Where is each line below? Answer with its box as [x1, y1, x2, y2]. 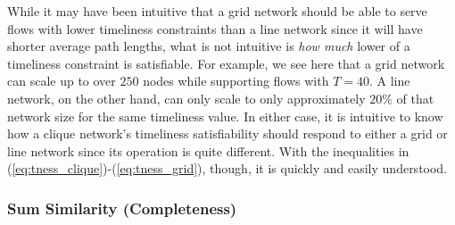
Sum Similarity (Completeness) [7, 196, 237, 219]
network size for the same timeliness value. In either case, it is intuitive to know [7, 106, 443, 125]
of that [396, 88, 434, 107]
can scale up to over [7, 71, 116, 90]
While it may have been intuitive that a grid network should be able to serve [7, 2, 427, 20]
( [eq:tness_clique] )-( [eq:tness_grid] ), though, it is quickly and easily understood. [7, 159, 448, 178]
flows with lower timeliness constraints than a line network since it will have [7, 19, 423, 37]
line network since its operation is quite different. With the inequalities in [7, 141, 409, 160]
